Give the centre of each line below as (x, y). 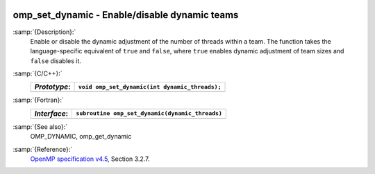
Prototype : (52, 87)
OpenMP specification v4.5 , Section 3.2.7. (90, 159)
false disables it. (56, 61)
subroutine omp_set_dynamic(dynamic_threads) (149, 113)
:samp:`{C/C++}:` (37, 73)
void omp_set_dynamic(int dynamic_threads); (150, 87)
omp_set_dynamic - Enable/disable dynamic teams (126, 15)
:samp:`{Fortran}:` (38, 100)
